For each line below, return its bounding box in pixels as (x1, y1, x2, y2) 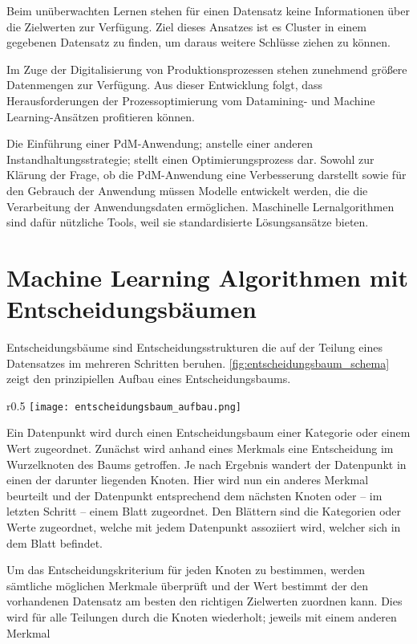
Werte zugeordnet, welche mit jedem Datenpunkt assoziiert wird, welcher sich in (6, 519, 401, 536)
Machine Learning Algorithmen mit (6, 260, 408, 293)
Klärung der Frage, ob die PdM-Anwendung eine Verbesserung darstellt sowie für (6, 166, 407, 183)
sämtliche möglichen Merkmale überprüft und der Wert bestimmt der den (6, 577, 369, 593)
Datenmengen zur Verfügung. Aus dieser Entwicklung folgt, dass (6, 76, 323, 93)
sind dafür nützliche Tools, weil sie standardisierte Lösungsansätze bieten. (6, 214, 369, 230)
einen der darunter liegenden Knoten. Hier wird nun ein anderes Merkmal (6, 471, 369, 488)
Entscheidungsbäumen (6, 292, 257, 325)
